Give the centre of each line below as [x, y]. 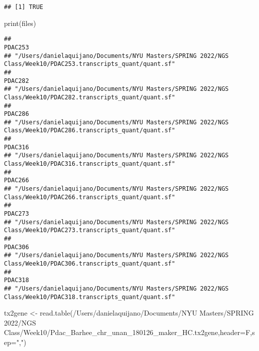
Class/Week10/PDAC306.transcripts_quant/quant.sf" [90, 263]
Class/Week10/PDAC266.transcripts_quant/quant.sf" [90, 197]
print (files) [20, 23]
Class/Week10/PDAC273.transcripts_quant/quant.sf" [90, 230]
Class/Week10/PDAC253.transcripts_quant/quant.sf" [90, 64]
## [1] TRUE [24, 7]
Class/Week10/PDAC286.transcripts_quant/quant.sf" [90, 131]
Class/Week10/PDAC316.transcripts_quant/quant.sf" [90, 164]
